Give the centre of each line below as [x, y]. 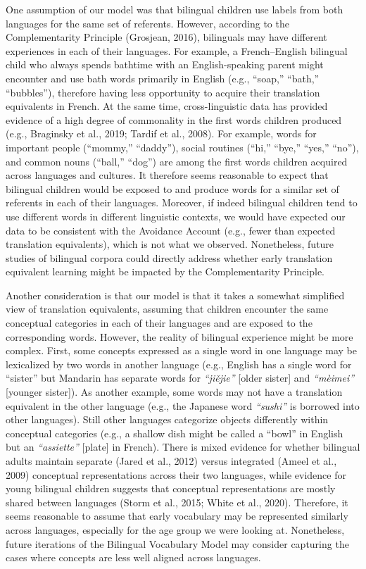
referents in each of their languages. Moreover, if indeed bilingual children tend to [182, 202]
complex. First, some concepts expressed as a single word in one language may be [181, 350]
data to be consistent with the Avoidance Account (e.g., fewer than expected [171, 230]
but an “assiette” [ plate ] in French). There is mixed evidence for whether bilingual [183, 447]
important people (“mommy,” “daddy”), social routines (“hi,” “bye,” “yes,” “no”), [182, 147]
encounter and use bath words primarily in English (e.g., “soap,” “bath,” [163, 78]
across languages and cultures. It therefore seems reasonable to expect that [167, 175]
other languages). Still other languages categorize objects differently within [167, 419]
